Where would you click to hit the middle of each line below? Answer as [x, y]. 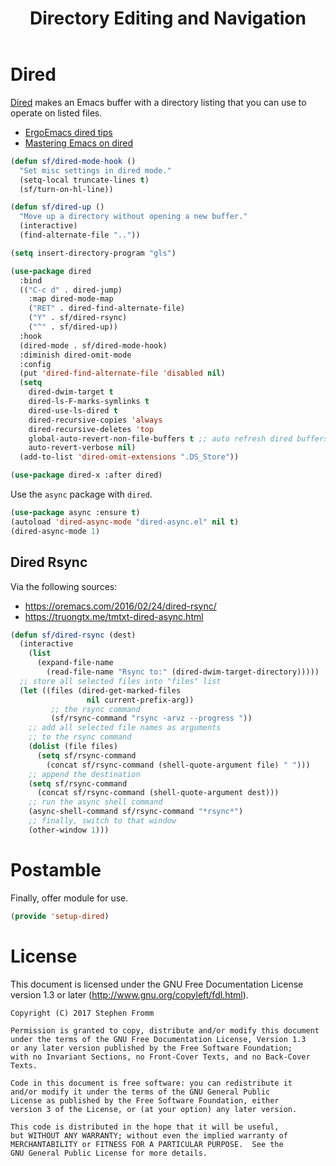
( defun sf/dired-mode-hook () [73, 161]
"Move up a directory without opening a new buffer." [133, 217]
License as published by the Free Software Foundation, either [145, 1100]
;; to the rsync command [80, 737]
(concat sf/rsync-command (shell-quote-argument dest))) [158, 793]
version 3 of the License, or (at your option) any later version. [154, 1109]
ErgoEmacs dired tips [68, 132]
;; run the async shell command [95, 802]
